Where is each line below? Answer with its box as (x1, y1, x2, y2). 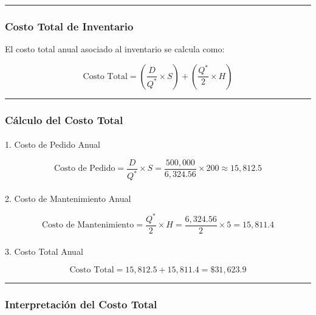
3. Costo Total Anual (5, 244, 83, 257)
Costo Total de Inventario (5, 18, 134, 33)
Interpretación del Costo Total (5, 297, 157, 312)
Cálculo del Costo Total (5, 112, 123, 127)
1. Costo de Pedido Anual (5, 138, 100, 151)
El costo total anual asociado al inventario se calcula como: (5, 43, 225, 55)
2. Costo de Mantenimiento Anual (5, 192, 131, 204)
